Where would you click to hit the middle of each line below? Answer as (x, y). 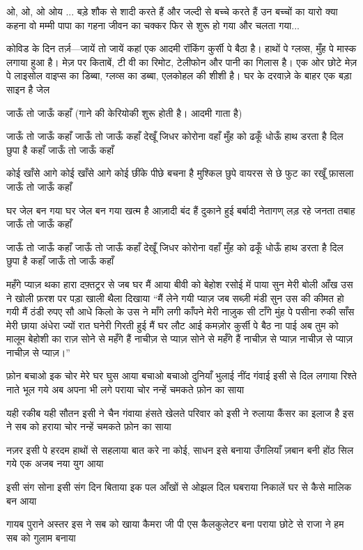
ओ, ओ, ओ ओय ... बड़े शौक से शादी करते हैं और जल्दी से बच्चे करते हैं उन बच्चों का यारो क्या (172, 11)
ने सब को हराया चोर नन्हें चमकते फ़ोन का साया (89, 426)
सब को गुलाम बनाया (41, 537)
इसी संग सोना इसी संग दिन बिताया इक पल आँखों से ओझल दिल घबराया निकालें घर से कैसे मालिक (179, 487)
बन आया (22, 500)
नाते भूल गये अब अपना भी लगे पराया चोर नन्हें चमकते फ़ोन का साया (125, 390)
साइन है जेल (28, 89)
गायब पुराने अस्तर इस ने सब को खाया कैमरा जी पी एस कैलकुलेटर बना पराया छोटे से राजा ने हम (175, 524)
